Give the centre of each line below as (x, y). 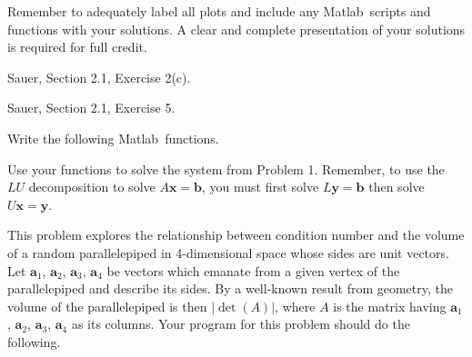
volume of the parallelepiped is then (107, 306)
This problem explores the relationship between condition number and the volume (236, 235)
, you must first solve (261, 187)
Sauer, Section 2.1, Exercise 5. (91, 108)
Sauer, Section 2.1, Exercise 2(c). (99, 77)
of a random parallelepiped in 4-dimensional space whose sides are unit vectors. (228, 252)
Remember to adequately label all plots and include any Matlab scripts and (219, 11)
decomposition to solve (92, 187)
